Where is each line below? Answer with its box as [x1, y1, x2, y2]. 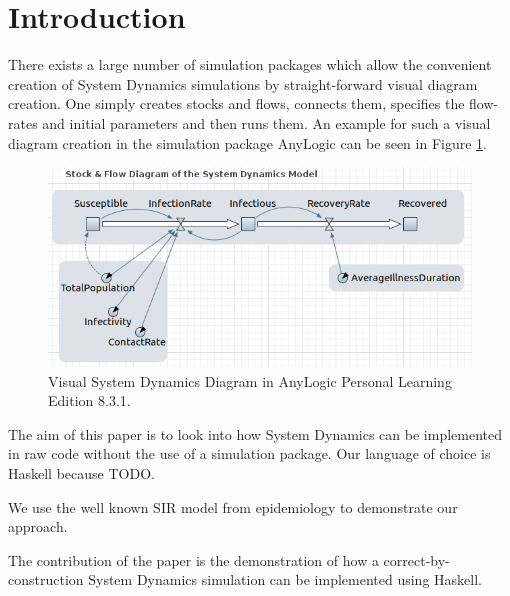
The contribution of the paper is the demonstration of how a [8, 549, 379, 570]
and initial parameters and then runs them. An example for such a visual [42, 112, 491, 133]
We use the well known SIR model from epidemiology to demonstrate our [8, 496, 458, 517]
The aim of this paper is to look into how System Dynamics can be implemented [8, 423, 503, 444]
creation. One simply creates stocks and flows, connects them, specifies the [8, 93, 465, 114]
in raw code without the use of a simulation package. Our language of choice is [8, 443, 491, 464]
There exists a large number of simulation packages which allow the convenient [8, 54, 492, 75]
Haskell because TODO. [8, 462, 155, 483]
